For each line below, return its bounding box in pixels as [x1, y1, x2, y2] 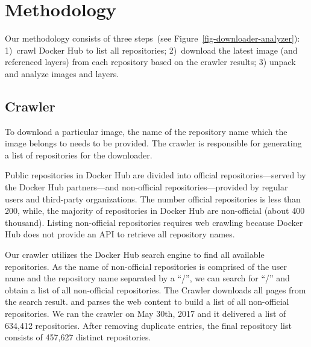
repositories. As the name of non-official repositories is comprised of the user [5, 260, 287, 272]
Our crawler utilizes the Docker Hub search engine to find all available [5, 248, 265, 261]
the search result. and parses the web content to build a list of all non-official [5, 295, 289, 308]
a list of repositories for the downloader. [5, 148, 152, 161]
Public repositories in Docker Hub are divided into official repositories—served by [5, 169, 306, 181]
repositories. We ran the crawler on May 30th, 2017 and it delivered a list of [5, 307, 286, 320]
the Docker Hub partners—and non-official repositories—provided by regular [5, 181, 288, 193]
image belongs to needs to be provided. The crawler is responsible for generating [5, 137, 302, 149]
